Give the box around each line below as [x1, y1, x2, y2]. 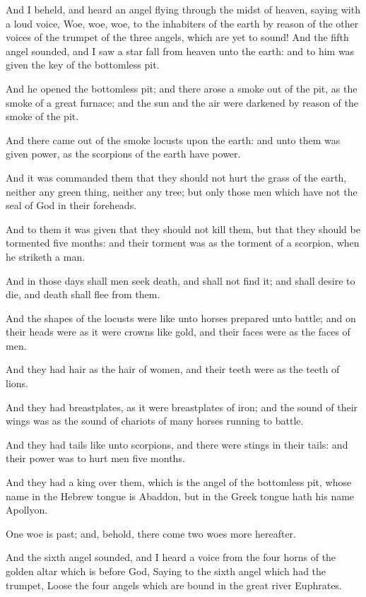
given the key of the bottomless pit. [6, 57, 160, 72]
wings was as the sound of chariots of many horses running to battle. [6, 413, 304, 428]
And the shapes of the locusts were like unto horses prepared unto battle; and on [6, 310, 356, 325]
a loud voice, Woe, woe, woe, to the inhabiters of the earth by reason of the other [6, 16, 359, 30]
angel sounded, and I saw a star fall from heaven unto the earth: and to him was [6, 43, 355, 58]
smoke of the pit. [6, 109, 79, 124]
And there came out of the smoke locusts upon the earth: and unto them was [6, 132, 341, 147]
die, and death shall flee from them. [6, 287, 160, 302]
